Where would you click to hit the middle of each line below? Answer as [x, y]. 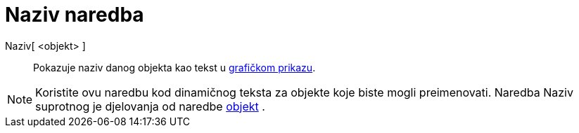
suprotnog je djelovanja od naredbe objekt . [150, 106]
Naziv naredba [75, 15]
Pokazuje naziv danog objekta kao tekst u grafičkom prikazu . [174, 67]
